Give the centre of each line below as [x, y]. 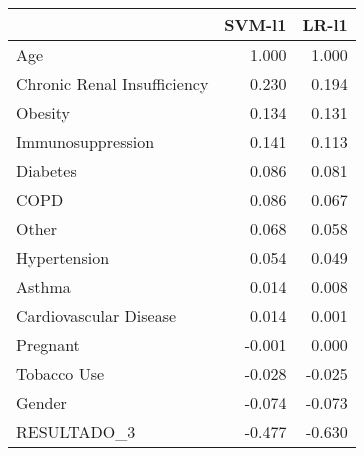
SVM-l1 [255, 24]
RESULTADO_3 [76, 431]
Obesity [43, 112]
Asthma [43, 286]
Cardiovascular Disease [96, 315]
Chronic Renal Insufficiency [112, 83]
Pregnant [48, 344]
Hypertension [63, 257]
